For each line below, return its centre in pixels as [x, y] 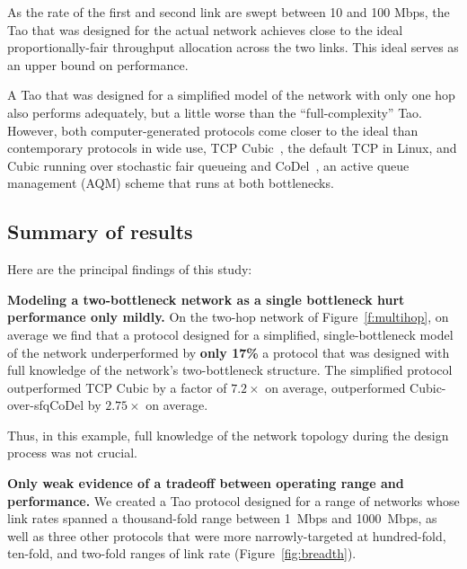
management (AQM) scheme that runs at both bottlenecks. [171, 183]
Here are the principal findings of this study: [130, 269]
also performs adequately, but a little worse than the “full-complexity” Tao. [215, 112]
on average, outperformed [335, 387]
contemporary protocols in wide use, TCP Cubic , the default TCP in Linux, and [232, 148]
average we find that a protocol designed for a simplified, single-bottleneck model [230, 334]
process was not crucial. [72, 453]
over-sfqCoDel [46, 405]
